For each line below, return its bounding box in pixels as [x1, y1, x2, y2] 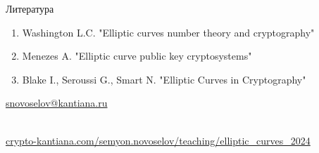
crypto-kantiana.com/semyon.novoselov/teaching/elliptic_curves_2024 [6, 133, 311, 147]
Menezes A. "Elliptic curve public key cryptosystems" [22, 48, 252, 63]
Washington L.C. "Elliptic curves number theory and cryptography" [22, 25, 315, 39]
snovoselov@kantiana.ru [6, 95, 108, 110]
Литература [6, 1, 54, 15]
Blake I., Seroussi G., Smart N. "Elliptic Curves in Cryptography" [22, 72, 306, 86]
